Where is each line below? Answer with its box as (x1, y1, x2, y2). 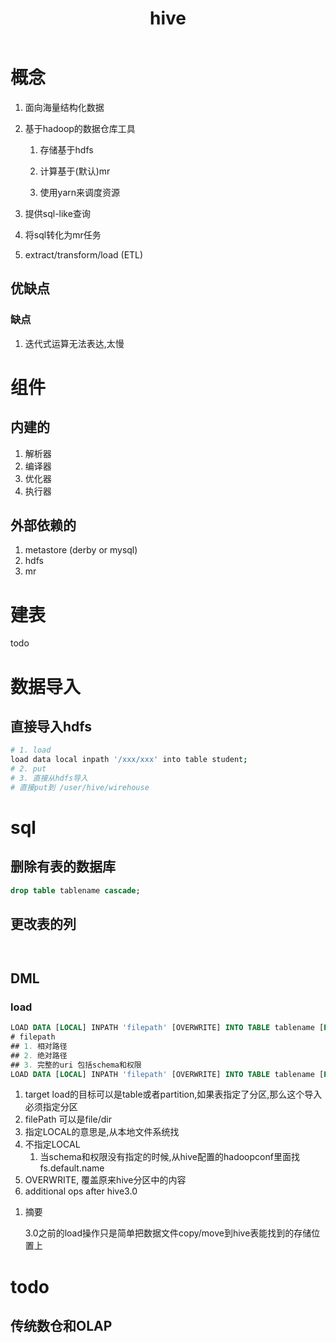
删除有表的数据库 (10, 858, 116, 876)
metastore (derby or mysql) (24, 544, 138, 556)
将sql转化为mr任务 (24, 228, 102, 241)
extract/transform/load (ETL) (24, 248, 144, 261)
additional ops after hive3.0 (24, 1185, 138, 1197)
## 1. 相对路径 (10, 1041, 68, 1051)
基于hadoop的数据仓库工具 (24, 122, 136, 134)
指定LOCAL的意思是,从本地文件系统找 (24, 1126, 180, 1138)
